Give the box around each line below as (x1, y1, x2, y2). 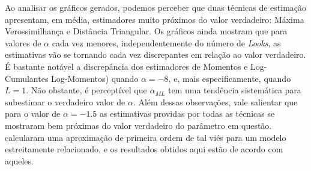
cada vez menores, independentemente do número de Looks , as (52, 36, 281, 49)
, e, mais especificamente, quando (168, 72, 291, 84)
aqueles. (5, 154, 34, 167)
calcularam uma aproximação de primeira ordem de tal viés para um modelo (5, 131, 286, 143)
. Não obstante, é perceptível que (26, 84, 147, 96)
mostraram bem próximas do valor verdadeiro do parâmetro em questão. (5, 119, 272, 131)
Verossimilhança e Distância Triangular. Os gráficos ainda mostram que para (5, 25, 288, 37)
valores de (5, 36, 41, 49)
